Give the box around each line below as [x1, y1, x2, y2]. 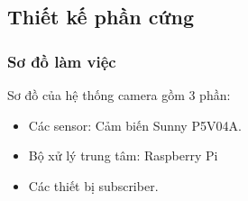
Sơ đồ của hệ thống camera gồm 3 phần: [7, 86, 231, 104]
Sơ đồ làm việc [7, 50, 116, 72]
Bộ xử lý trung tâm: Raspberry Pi [28, 146, 218, 165]
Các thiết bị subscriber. [28, 176, 159, 195]
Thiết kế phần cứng [7, 3, 194, 31]
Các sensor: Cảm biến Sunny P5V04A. [28, 115, 242, 134]
